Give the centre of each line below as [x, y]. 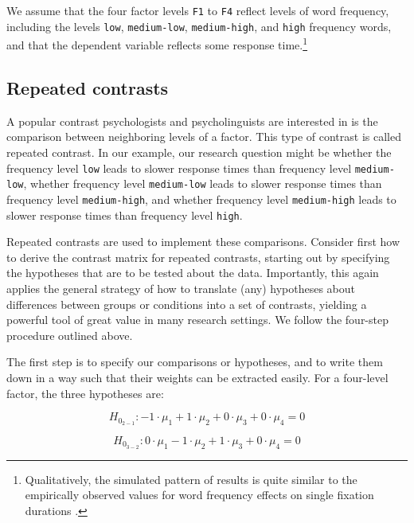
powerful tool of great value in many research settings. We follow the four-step [197, 320]
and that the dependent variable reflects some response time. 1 [157, 43]
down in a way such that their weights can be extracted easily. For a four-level [197, 377]
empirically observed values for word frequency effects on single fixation [199, 495]
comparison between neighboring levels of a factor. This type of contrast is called [204, 137]
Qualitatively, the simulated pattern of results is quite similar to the [191, 479]
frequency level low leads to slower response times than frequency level [179, 168]
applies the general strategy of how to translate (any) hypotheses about [181, 288]
